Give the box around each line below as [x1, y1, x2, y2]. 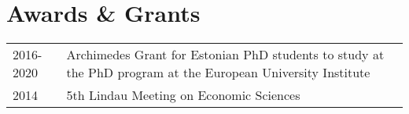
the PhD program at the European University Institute [66, 63, 370, 82]
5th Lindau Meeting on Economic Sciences [66, 86, 300, 105]
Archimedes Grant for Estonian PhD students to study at [66, 45, 385, 64]
